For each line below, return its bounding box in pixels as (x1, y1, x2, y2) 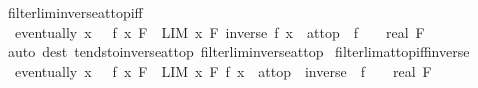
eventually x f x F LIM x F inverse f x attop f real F (14, 21, 425, 42)
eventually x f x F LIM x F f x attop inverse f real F (14, 60, 432, 81)
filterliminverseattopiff (7, 2, 143, 22)
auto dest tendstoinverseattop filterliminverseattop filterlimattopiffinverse (7, 41, 470, 62)
